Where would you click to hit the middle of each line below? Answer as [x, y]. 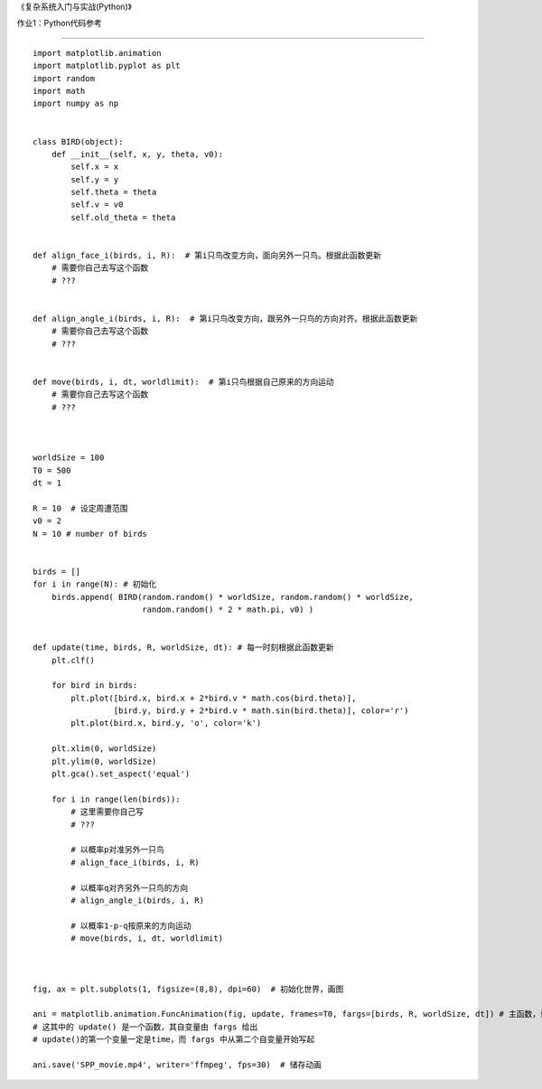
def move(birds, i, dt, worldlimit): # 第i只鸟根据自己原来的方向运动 [183, 381]
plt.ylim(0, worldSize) [104, 761]
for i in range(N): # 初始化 [95, 584]
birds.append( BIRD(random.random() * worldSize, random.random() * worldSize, [233, 597]
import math [59, 91]
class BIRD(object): [78, 141]
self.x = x [95, 167]
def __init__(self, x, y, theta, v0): [137, 154]
